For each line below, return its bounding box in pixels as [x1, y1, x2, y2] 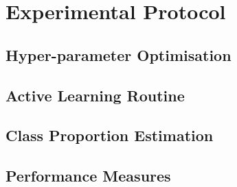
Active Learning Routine [5, 84, 185, 105]
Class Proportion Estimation [5, 125, 214, 146]
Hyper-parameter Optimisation [5, 44, 232, 65]
